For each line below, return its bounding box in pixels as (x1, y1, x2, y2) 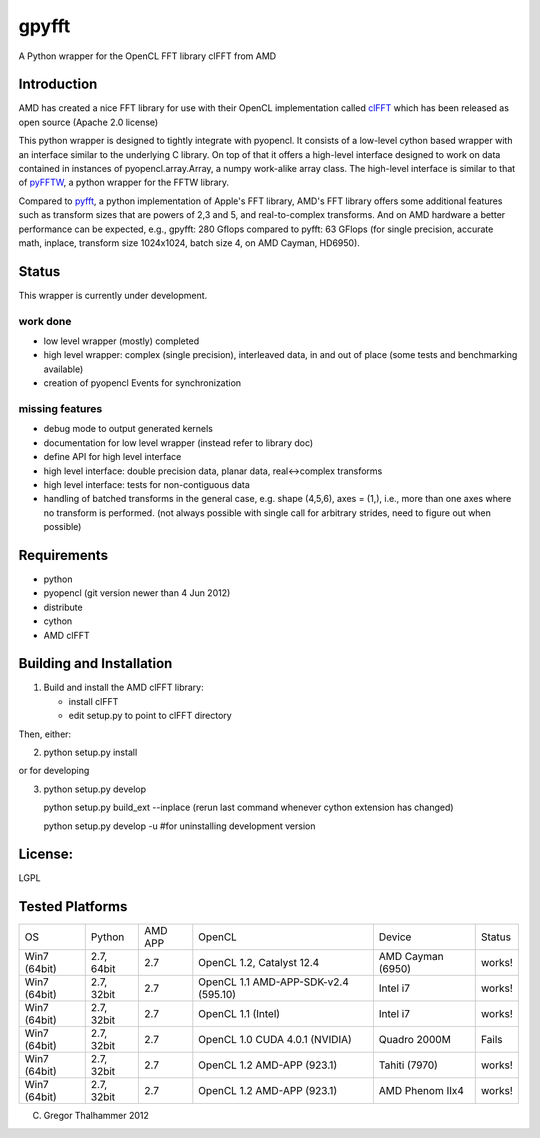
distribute (43, 601, 84, 613)
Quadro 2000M (378, 1033, 452, 1047)
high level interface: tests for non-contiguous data (43, 478, 250, 490)
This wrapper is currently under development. (18, 289, 208, 301)
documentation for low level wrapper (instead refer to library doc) (43, 436, 314, 449)
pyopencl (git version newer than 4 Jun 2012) (43, 587, 231, 599)
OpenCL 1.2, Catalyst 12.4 (198, 956, 320, 970)
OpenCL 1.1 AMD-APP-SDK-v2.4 (198, 975, 349, 989)
